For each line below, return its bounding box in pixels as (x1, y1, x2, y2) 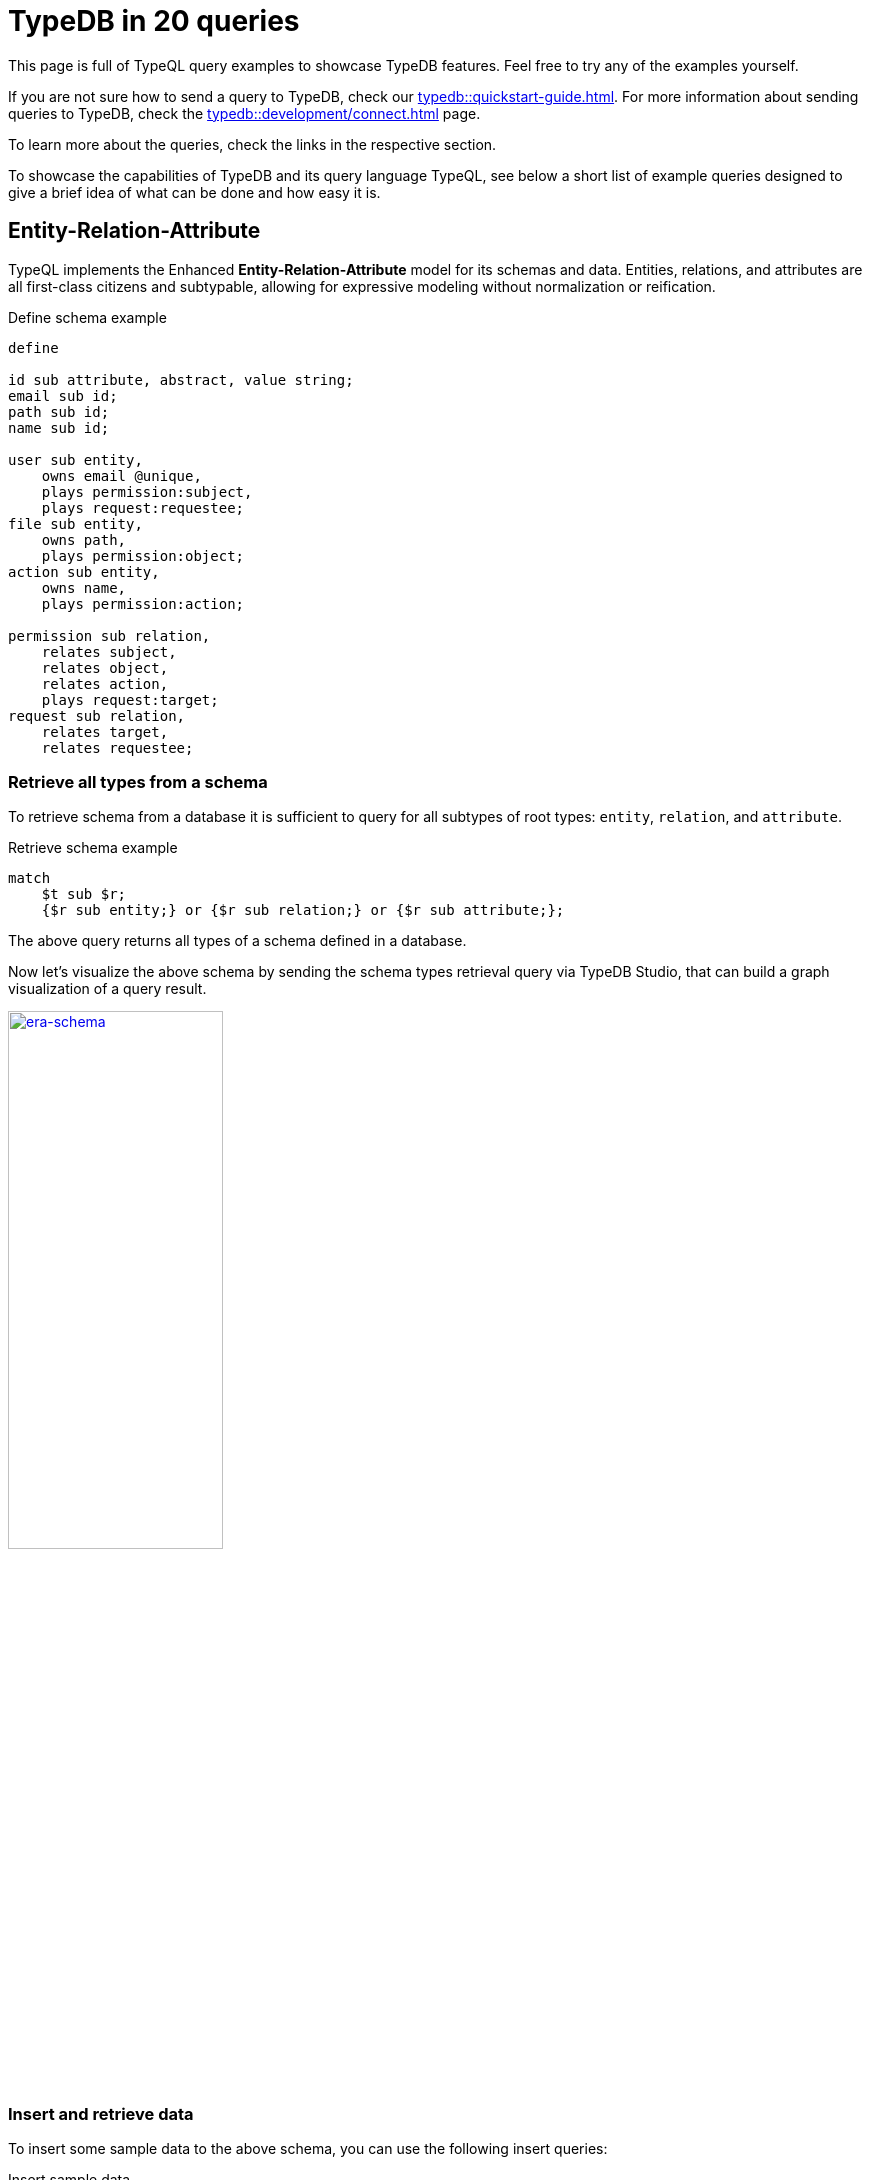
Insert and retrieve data (8, 2103, 194, 2124)
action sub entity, (8, 563, 160, 580)
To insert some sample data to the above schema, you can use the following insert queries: (8, 2140, 608, 2158)
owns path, (41, 531, 127, 548)
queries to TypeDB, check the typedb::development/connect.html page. (8, 104, 481, 122)
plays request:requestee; (41, 499, 245, 516)
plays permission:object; (41, 547, 245, 564)
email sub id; (8, 387, 118, 404)
